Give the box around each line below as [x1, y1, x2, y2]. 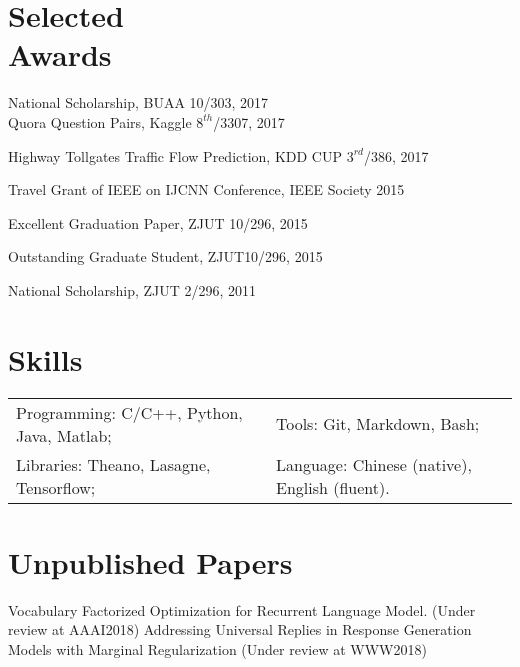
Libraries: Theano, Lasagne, [16, 452, 211, 476]
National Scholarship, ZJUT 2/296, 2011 [8, 279, 257, 300]
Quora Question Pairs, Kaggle [8, 111, 192, 132]
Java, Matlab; [16, 423, 112, 447]
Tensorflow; [16, 475, 96, 499]
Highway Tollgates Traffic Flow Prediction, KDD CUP [8, 145, 343, 166]
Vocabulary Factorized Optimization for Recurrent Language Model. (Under [8, 599, 476, 620]
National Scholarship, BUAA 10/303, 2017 [8, 92, 269, 113]
